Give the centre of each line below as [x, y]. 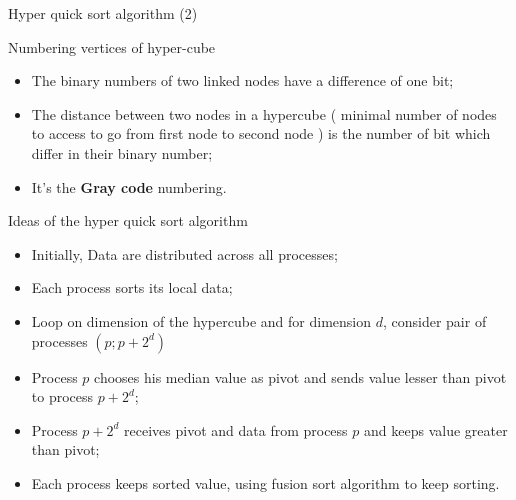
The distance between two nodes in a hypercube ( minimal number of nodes [264, 113]
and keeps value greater [436, 429]
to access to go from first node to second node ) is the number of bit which [261, 133]
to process [62, 396]
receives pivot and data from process [236, 429]
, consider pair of [434, 320]
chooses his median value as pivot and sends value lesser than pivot [300, 376]
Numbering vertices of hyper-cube [112, 46]
